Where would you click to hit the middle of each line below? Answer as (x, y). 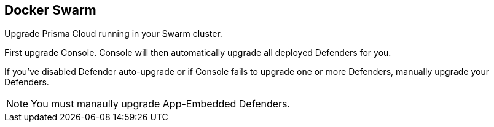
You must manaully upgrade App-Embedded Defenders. (161, 104)
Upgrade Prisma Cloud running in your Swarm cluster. (113, 34)
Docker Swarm (50, 10)
